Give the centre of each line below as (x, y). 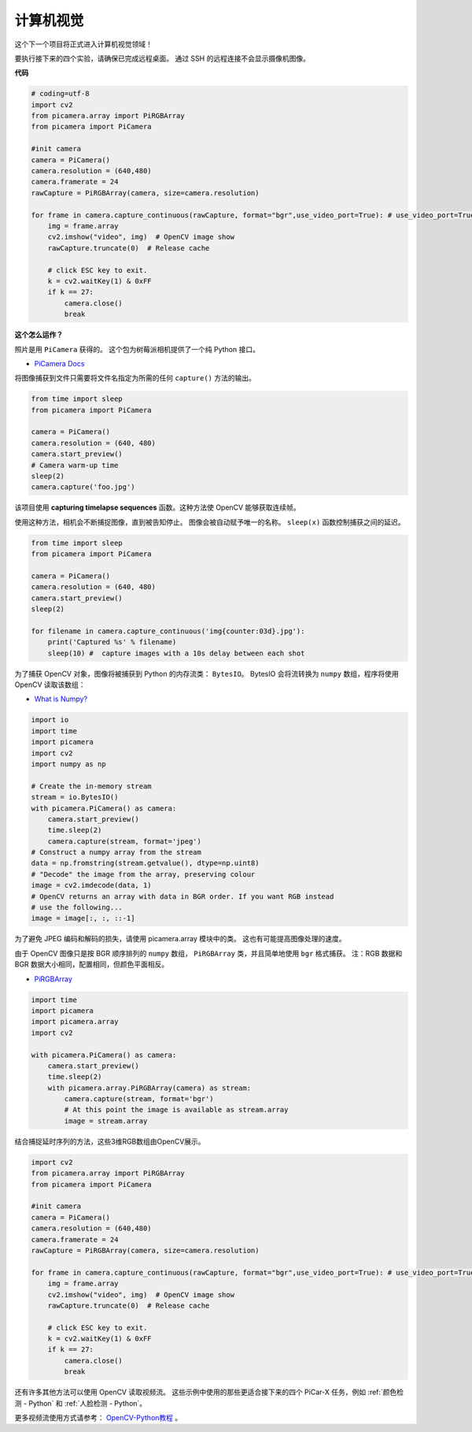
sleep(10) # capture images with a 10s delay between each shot (176, 653)
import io (50, 720)
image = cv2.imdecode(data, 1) (92, 885)
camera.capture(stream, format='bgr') (139, 1099)
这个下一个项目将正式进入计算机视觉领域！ (83, 44)
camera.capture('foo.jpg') (83, 487)
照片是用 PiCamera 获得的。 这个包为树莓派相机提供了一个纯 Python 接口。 (137, 349)
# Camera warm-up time (75, 465)
